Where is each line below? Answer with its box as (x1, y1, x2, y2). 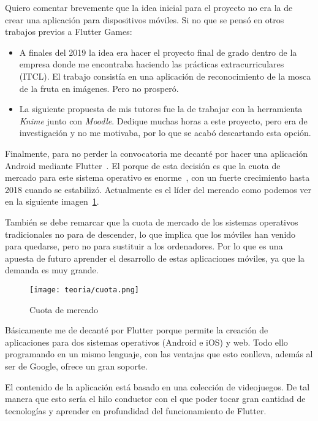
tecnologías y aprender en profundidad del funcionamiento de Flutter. (5, 404, 267, 417)
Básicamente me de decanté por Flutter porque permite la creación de (5, 324, 268, 336)
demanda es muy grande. (5, 264, 99, 276)
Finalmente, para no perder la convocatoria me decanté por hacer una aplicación (5, 146, 308, 159)
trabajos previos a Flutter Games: (5, 25, 132, 38)
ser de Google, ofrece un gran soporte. (5, 359, 148, 372)
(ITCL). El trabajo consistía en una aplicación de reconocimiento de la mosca (19, 69, 311, 82)
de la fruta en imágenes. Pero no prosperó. (19, 82, 179, 94)
